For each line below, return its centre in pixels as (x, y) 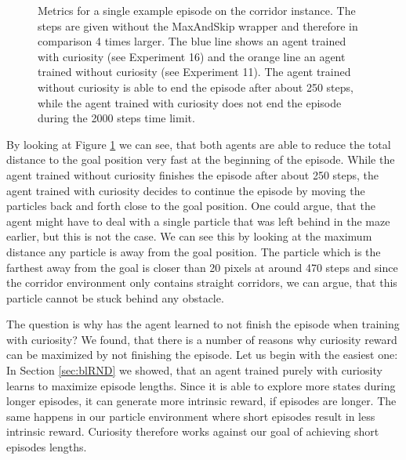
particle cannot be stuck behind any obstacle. (115, 297)
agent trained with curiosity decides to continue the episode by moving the (186, 190)
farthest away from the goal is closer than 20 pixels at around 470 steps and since (202, 267)
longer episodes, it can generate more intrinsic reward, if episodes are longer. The (201, 401)
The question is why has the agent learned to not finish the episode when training (203, 324)
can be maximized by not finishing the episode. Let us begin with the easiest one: (202, 355)
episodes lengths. (47, 447)
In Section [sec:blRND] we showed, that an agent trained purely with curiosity (194, 370)
